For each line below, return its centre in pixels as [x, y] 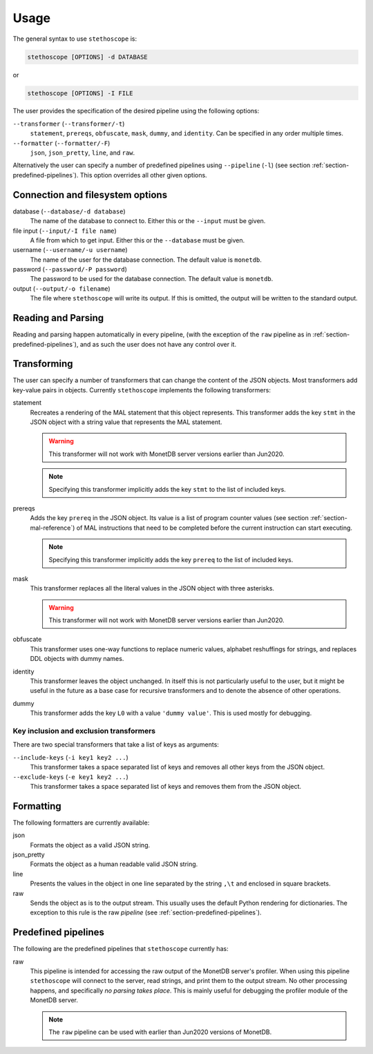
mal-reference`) [52, 528]
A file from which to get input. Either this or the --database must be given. [137, 240]
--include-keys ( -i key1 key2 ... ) [71, 757]
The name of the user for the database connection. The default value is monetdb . [146, 260]
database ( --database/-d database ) [69, 211]
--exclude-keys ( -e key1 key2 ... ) [71, 776]
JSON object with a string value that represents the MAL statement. [126, 422]
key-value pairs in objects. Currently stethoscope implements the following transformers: [142, 390]
